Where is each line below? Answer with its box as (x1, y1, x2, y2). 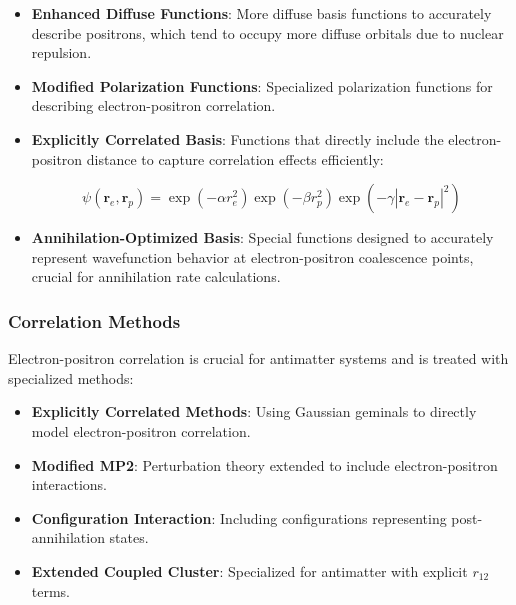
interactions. (31, 474, 107, 495)
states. (109, 527, 149, 548)
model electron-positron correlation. (31, 420, 251, 441)
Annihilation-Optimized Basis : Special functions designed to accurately (31, 227, 494, 248)
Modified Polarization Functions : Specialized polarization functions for (31, 75, 493, 96)
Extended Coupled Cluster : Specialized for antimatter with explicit (31, 560, 468, 581)
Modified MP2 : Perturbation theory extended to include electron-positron (31, 454, 498, 475)
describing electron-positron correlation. (31, 95, 276, 116)
